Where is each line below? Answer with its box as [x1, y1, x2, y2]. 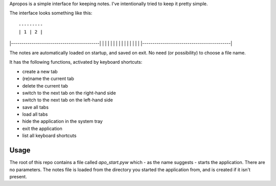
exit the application [22, 125, 62, 131]
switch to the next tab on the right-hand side [22, 90, 116, 96]
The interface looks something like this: [9, 10, 93, 16]
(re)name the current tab [22, 75, 74, 82]
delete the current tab [22, 83, 68, 89]
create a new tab [22, 68, 58, 74]
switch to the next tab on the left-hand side [22, 97, 113, 103]
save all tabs [22, 104, 49, 110]
